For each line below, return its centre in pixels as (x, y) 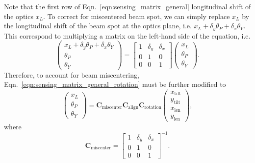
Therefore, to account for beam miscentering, (72, 74)
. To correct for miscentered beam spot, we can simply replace (137, 16)
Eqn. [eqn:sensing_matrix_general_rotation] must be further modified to (115, 84)
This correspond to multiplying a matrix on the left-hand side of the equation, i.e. (127, 35)
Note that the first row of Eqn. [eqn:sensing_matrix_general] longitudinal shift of (127, 6)
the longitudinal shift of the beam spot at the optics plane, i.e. (98, 26)
